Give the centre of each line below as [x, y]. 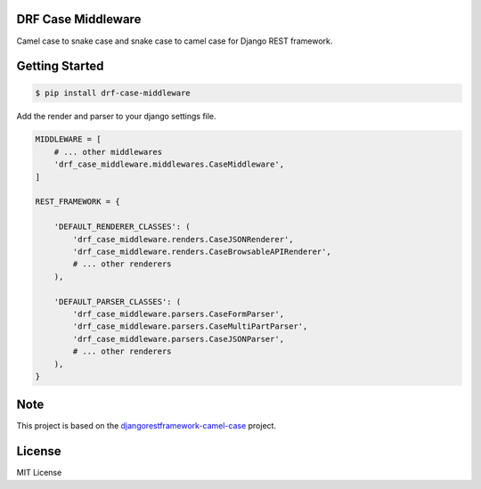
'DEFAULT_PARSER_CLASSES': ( [118, 302]
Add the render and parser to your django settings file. [117, 116]
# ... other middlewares [108, 152]
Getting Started [60, 66]
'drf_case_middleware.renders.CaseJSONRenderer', [183, 239]
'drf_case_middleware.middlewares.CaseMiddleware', [169, 164]
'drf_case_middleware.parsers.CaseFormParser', [179, 314]
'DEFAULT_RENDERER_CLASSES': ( [122, 227]
